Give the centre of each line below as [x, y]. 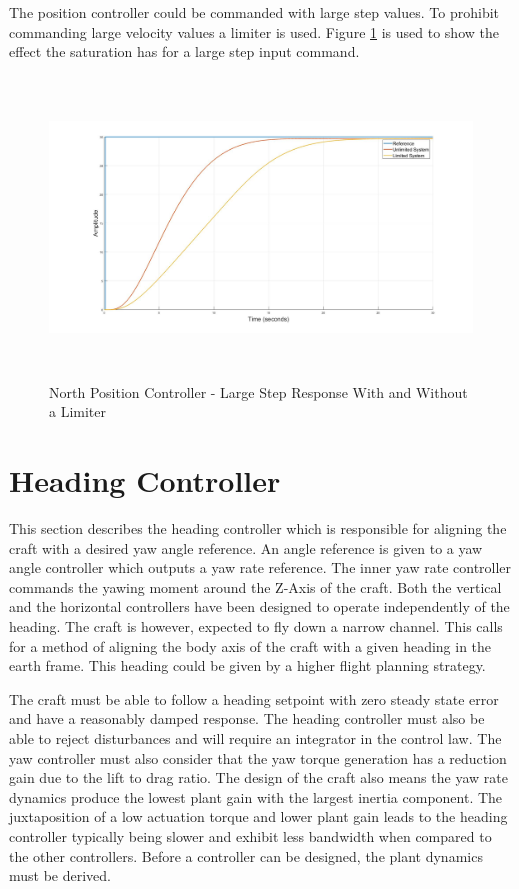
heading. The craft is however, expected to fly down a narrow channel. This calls [256, 626]
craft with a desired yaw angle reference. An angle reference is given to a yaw [246, 547]
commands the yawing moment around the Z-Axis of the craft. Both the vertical [255, 586]
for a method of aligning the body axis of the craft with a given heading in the [250, 645]
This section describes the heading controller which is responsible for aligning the [258, 528]
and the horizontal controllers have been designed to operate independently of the [259, 606]
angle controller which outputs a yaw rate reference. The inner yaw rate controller [260, 567]
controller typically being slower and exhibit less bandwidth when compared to [250, 835]
